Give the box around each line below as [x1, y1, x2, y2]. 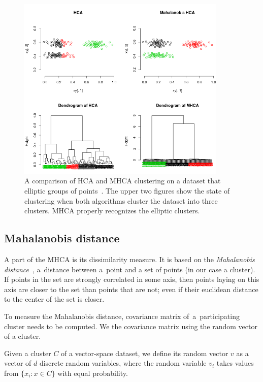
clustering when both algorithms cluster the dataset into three [24, 195, 218, 206]
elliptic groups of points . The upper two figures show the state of [24, 185, 230, 196]
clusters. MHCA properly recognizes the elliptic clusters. [24, 205, 200, 216]
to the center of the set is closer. [4, 294, 105, 304]
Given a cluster [4, 347, 51, 358]
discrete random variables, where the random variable [39, 358, 207, 368]
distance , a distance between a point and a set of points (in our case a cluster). [4, 264, 255, 274]
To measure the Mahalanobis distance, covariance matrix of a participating [4, 310, 240, 321]
